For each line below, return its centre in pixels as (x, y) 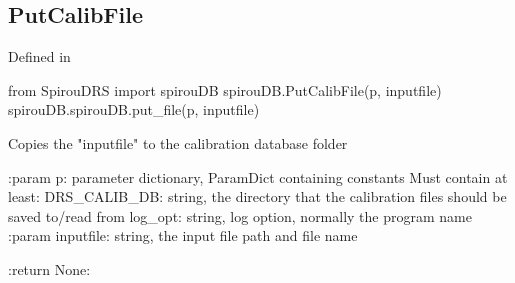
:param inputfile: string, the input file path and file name (183, 235)
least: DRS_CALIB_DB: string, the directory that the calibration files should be (257, 196)
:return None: (49, 268)
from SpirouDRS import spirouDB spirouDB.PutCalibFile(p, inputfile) (225, 89)
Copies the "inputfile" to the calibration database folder (178, 142)
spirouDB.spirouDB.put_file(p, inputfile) (134, 109)
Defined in (39, 56)
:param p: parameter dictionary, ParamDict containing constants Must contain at (258, 176)
